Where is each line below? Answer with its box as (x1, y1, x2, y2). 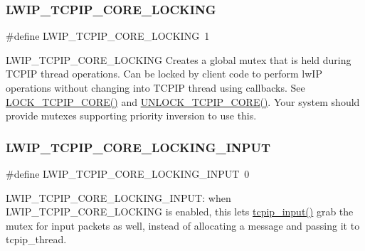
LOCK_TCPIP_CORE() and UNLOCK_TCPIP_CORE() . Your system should (6, 94, 360, 109)
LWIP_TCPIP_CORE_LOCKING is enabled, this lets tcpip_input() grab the (6, 204, 354, 219)
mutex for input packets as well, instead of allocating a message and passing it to (6, 218, 360, 233)
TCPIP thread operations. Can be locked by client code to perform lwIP (6, 66, 322, 81)
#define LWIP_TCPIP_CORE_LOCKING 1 (6, 28, 210, 43)
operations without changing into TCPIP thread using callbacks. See (6, 80, 305, 95)
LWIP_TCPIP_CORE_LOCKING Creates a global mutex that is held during (6, 52, 351, 67)
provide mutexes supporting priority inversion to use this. (6, 108, 257, 123)
